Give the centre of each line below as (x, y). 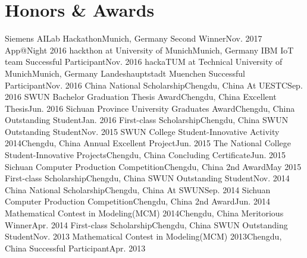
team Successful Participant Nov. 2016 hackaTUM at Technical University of (144, 62)
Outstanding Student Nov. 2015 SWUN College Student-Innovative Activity (142, 131)
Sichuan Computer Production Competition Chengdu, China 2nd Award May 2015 (153, 166)
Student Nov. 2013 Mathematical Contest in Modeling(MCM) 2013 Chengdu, (143, 236)
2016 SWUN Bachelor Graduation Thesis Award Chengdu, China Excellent (141, 97)
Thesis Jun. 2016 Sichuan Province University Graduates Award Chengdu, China (150, 108)
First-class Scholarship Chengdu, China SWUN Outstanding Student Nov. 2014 (147, 178)
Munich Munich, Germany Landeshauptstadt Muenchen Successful (125, 73)
